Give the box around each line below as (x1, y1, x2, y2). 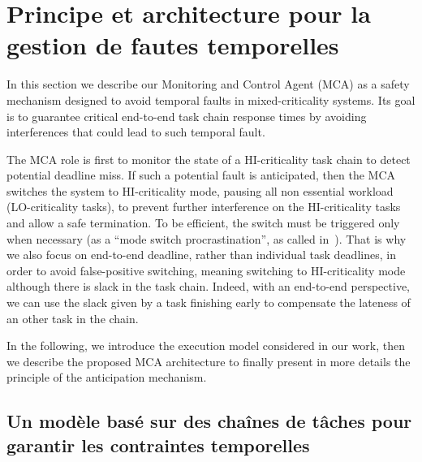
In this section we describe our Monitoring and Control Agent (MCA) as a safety (6, 76, 410, 93)
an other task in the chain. (6, 309, 139, 326)
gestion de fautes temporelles (6, 28, 339, 62)
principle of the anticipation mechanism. (6, 369, 207, 386)
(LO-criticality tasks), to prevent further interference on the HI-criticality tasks (6, 198, 401, 215)
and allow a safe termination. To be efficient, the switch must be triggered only (6, 214, 400, 231)
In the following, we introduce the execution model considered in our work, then (6, 337, 406, 354)
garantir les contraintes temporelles (6, 432, 310, 457)
